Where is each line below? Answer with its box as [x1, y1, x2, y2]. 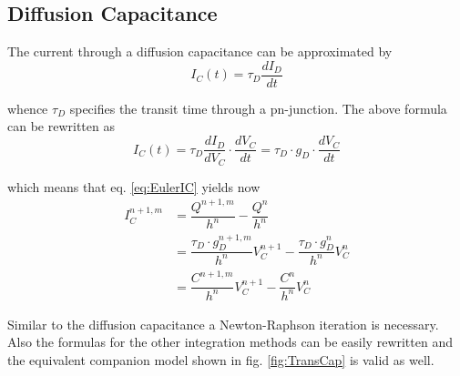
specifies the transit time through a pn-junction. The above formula [69, 98, 447, 117]
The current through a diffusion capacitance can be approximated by [7, 42, 393, 61]
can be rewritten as [7, 117, 115, 136]
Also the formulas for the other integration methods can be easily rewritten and [7, 332, 453, 351]
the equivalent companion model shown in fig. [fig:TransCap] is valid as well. [7, 350, 434, 369]
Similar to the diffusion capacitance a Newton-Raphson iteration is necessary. [7, 314, 439, 333]
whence [7, 98, 48, 117]
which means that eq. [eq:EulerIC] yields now [7, 177, 261, 196]
